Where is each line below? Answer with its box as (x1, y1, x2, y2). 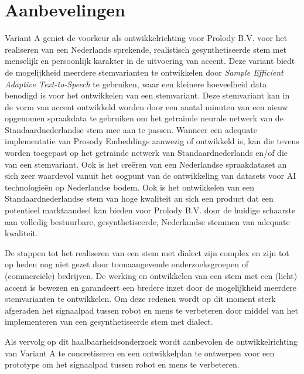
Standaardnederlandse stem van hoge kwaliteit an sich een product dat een (5, 192, 274, 205)
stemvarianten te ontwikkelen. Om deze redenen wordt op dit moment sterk (5, 293, 276, 305)
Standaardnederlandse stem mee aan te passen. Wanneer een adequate (5, 123, 257, 135)
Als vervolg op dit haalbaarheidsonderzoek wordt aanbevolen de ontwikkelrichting (5, 335, 298, 347)
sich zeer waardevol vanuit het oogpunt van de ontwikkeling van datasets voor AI (5, 169, 296, 182)
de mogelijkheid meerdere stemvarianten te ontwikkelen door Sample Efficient (5, 66, 283, 78)
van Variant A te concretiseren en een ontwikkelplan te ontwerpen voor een (5, 346, 275, 359)
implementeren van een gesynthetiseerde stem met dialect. (5, 315, 213, 328)
